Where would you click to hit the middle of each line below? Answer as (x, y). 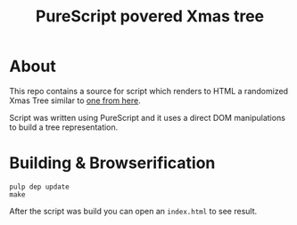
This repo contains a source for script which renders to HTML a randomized (148, 91)
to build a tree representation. (64, 127)
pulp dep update (39, 187)
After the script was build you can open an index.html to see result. (133, 211)
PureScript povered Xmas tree (150, 16)
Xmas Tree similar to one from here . (75, 100)
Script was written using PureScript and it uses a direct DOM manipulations (147, 117)
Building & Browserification (112, 163)
